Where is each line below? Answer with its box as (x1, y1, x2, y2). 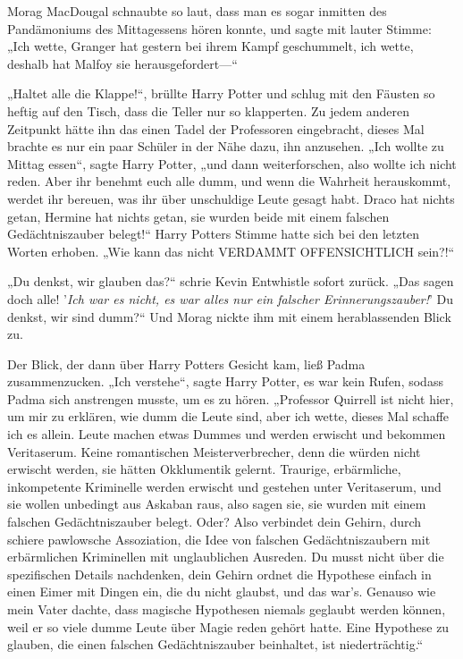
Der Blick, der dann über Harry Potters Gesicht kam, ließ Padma (7, 354, 366, 373)
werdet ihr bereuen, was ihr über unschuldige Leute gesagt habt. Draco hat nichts (7, 189, 455, 207)
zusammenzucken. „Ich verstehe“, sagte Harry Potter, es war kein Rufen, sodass (7, 372, 443, 391)
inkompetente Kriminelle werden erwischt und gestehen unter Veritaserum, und (7, 477, 442, 495)
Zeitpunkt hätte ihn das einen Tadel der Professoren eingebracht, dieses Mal (7, 119, 425, 138)
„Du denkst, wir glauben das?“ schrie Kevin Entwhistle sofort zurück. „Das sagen (7, 272, 454, 291)
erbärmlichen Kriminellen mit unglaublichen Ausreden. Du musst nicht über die (7, 547, 444, 566)
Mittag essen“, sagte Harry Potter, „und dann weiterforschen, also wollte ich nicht (7, 154, 457, 173)
